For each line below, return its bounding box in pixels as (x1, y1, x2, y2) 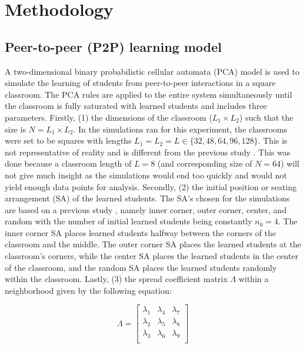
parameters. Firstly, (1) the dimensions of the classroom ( (5, 111, 212, 123)
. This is (258, 134, 288, 147)
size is (5, 122, 26, 135)
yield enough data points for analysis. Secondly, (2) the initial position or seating (5, 180, 297, 193)
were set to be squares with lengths (5, 134, 132, 147)
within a (238, 273, 269, 285)
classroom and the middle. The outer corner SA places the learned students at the (5, 238, 301, 250)
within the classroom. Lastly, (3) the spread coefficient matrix (5, 273, 228, 285)
